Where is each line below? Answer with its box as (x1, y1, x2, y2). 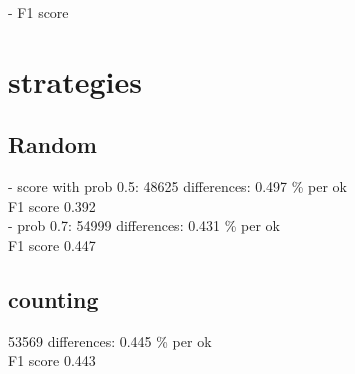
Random (8, 129, 97, 160)
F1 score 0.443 (8, 350, 96, 371)
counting (8, 283, 99, 314)
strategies (8, 60, 142, 101)
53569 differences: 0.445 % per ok (8, 330, 212, 351)
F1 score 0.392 (8, 195, 96, 216)
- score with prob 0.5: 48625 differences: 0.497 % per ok (8, 176, 347, 197)
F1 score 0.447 (8, 234, 96, 255)
